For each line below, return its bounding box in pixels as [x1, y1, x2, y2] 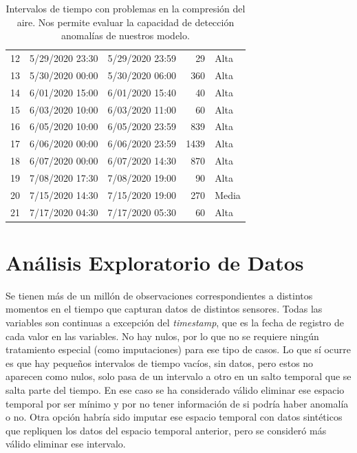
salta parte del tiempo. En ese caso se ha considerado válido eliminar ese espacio [6, 383, 345, 397]
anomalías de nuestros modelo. [61, 28, 190, 43]
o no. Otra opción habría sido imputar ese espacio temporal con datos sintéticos [6, 410, 343, 424]
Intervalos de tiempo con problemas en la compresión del [6, 1, 246, 15]
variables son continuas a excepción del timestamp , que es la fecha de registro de [6, 315, 344, 330]
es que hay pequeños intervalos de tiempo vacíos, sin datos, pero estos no [6, 355, 314, 370]
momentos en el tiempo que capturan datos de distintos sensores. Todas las [6, 302, 323, 316]
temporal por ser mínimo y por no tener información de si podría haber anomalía [6, 396, 349, 410]
